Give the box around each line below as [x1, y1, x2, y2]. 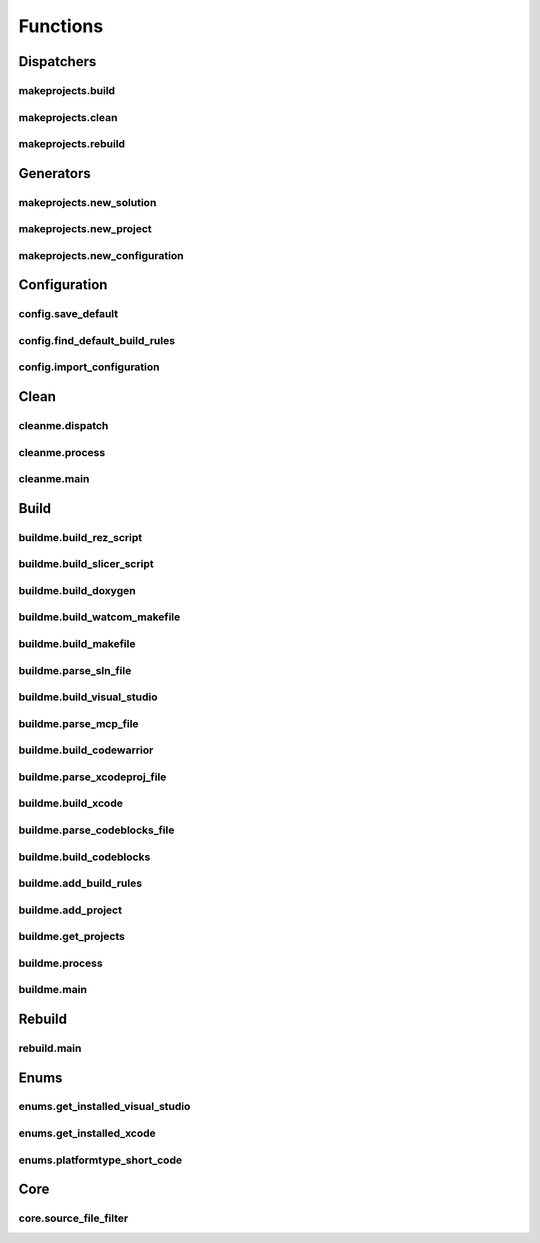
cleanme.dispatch [18, 419, 109, 433]
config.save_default [18, 307, 119, 321]
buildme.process [18, 956, 104, 970]
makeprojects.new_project [18, 222, 152, 236]
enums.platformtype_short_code [18, 1153, 183, 1167]
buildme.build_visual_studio [18, 690, 159, 704]
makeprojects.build [18, 83, 115, 97]
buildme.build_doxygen [18, 583, 136, 597]
